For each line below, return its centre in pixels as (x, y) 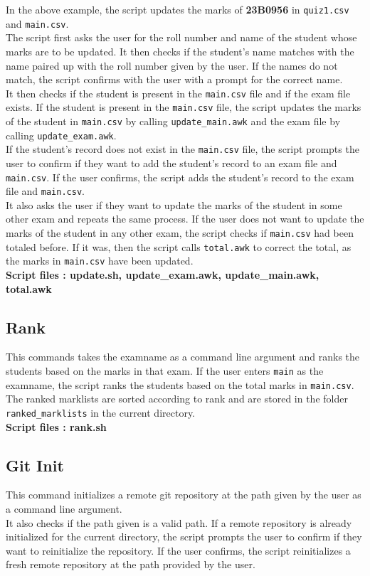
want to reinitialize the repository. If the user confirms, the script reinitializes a (178, 550)
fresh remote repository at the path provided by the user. (131, 564)
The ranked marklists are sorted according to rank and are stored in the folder (177, 399)
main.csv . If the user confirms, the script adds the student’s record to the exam (180, 177)
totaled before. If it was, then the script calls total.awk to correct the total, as (179, 246)
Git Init (35, 465)
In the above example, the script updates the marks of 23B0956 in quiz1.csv (178, 9)
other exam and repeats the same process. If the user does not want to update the (185, 219)
